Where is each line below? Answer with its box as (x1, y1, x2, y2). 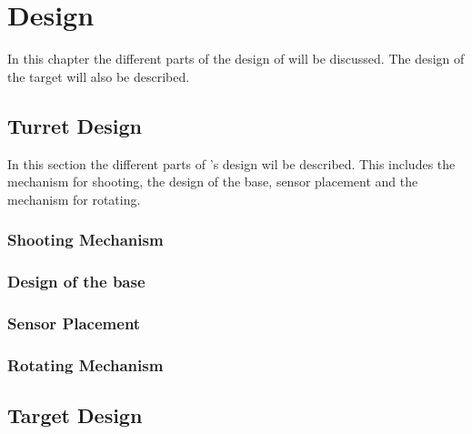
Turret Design (7, 111, 142, 139)
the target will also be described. (7, 66, 190, 86)
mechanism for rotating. (7, 189, 141, 208)
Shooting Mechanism (7, 228, 164, 251)
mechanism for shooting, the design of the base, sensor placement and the (7, 172, 418, 191)
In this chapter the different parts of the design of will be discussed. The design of (7, 49, 465, 68)
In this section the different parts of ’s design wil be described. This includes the (7, 154, 456, 173)
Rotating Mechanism (7, 353, 164, 376)
